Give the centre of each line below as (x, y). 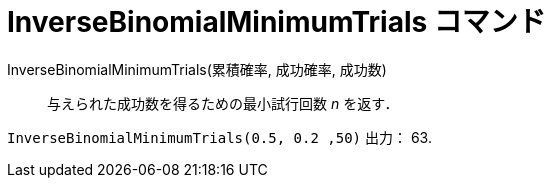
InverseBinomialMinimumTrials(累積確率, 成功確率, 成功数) (197, 69)
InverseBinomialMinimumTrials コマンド (276, 22)
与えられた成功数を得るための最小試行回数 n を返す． (223, 103)
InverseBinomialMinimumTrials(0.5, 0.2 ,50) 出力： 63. (219, 137)
